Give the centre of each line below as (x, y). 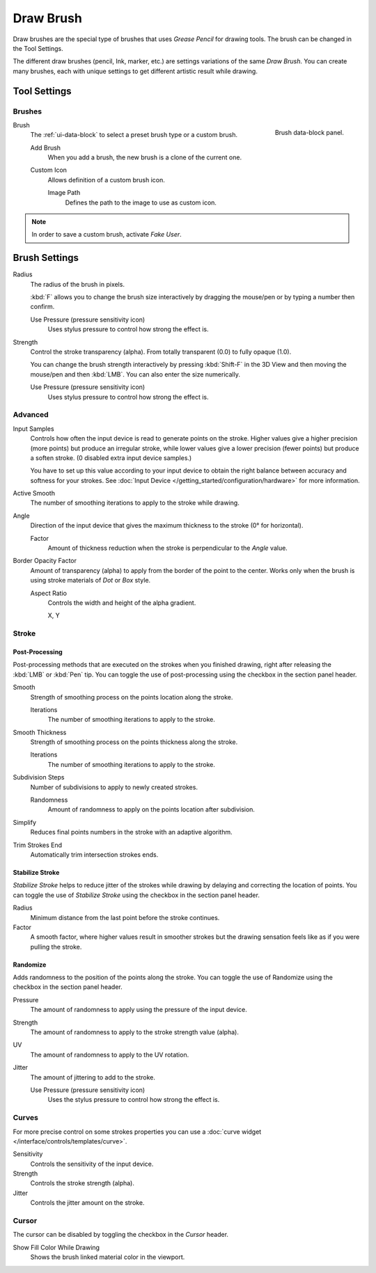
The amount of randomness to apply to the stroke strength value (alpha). (135, 1032)
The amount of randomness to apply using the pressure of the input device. (139, 1010)
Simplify (25, 822)
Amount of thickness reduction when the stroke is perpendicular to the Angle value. (168, 548)
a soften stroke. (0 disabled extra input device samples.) (111, 458)
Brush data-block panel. (309, 132)
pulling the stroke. (56, 947)
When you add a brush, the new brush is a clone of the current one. (145, 157)
